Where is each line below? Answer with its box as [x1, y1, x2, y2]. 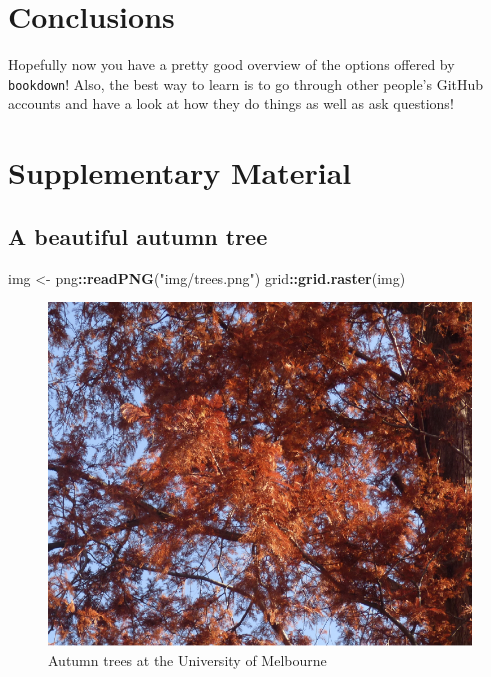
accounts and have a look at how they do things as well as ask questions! [8, 93, 454, 114]
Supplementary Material [8, 152, 352, 193]
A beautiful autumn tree [8, 220, 268, 251]
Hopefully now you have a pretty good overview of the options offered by [8, 54, 455, 75]
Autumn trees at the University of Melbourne [48, 650, 327, 671]
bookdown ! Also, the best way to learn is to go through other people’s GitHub [8, 73, 484, 94]
